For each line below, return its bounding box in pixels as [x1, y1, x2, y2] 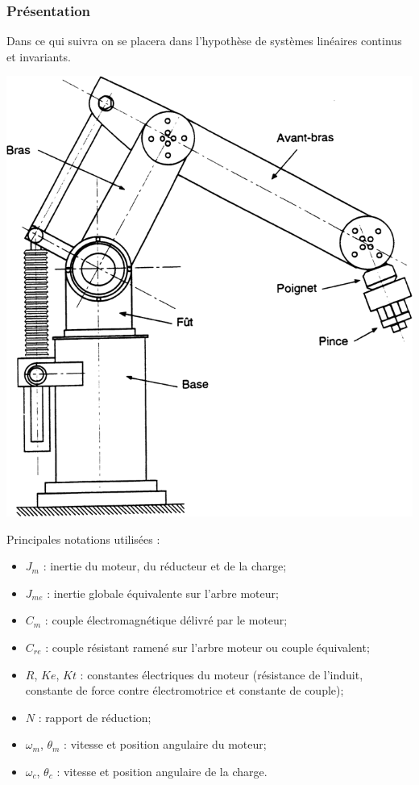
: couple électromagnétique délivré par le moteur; [44, 612, 288, 628]
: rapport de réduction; [38, 708, 151, 725]
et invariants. [6, 48, 71, 65]
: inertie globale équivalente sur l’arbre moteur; [47, 584, 279, 601]
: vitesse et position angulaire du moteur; [64, 736, 267, 753]
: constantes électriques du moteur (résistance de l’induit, [80, 666, 363, 683]
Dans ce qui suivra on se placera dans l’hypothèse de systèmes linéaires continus [6, 32, 402, 49]
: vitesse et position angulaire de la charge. [56, 762, 268, 779]
